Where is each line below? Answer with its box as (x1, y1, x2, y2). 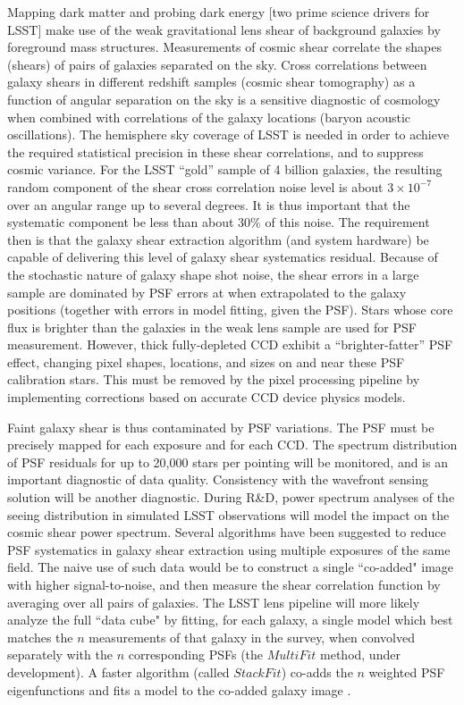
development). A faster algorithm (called (7, 662, 230, 681)
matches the (7, 627, 73, 646)
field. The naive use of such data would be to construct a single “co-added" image (7, 558, 454, 576)
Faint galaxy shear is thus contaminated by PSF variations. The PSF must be (7, 417, 434, 436)
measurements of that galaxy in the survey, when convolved (89, 627, 415, 646)
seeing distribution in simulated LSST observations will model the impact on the (7, 505, 450, 524)
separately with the (7, 645, 113, 664)
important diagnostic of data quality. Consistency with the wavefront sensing (7, 470, 429, 489)
